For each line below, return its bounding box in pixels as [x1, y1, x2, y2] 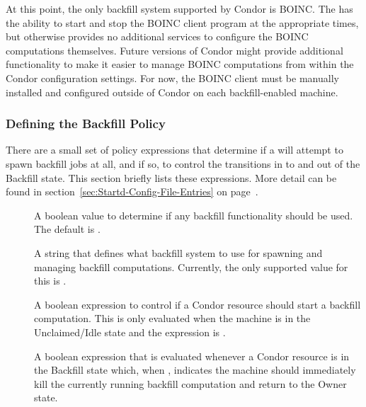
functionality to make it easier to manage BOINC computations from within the [6, 57, 354, 71]
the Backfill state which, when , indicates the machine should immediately [34, 362, 356, 377]
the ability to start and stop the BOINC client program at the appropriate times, [6, 15, 359, 30]
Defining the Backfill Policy [6, 115, 166, 132]
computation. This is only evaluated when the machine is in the [34, 311, 311, 326]
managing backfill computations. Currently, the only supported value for [34, 259, 348, 274]
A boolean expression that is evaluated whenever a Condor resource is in [34, 348, 350, 363]
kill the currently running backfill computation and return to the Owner [34, 376, 347, 391]
